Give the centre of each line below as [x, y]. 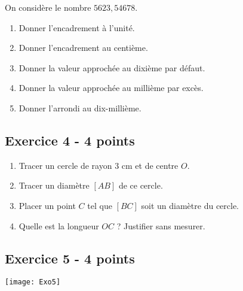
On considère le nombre [48, 7]
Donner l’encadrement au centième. [83, 48]
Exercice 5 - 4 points [70, 258]
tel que [100, 205]
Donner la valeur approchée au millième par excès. [111, 88]
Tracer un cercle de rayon [65, 165]
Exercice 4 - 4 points [70, 140]
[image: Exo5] [33, 282]
